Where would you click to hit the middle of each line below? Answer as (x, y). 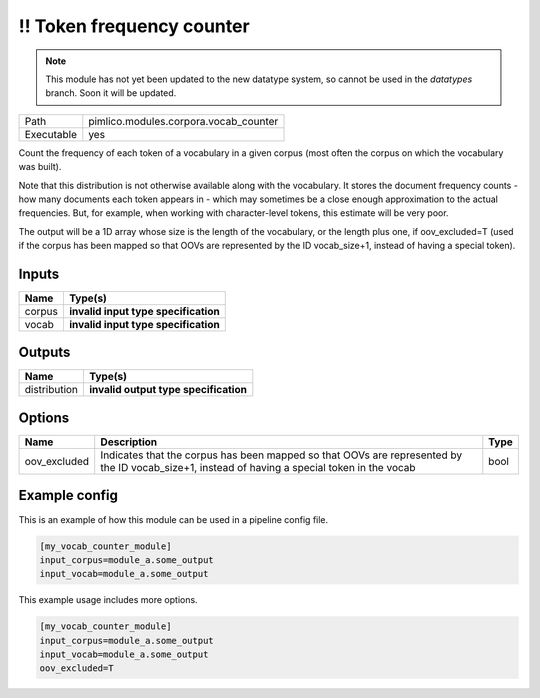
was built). (40, 167)
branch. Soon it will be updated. (111, 93)
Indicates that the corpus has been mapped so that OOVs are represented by (281, 455)
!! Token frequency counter (134, 26)
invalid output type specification (168, 390)
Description (129, 442)
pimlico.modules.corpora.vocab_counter (183, 121)
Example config (68, 495)
